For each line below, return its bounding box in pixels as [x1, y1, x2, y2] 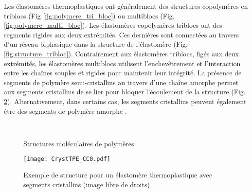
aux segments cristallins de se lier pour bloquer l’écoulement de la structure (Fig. [4, 87, 246, 97]
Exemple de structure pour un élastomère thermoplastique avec [23, 169, 212, 179]
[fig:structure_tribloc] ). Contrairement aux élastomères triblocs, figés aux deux [4, 48, 239, 58]
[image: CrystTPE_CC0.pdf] [23, 156, 110, 163]
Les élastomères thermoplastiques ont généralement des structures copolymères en [4, 1, 248, 11]
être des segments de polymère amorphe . [4, 105, 127, 116]
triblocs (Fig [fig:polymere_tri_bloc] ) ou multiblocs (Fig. [4, 10, 175, 20]
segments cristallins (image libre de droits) [23, 179, 150, 189]
